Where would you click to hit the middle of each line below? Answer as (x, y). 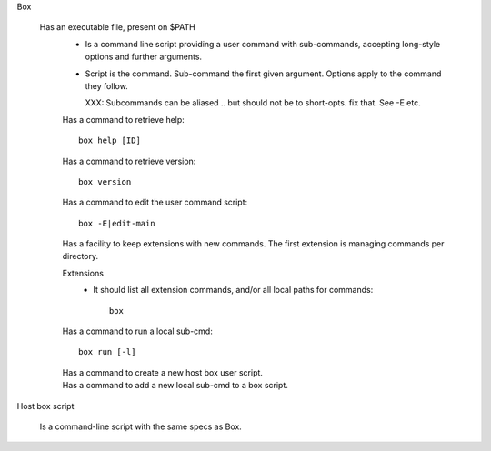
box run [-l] (107, 352)
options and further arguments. (144, 57)
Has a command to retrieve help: (124, 119)
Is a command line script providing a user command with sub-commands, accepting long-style (263, 44)
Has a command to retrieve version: (129, 161)
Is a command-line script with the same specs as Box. (141, 426)
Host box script (45, 406)
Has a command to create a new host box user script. (163, 372)
